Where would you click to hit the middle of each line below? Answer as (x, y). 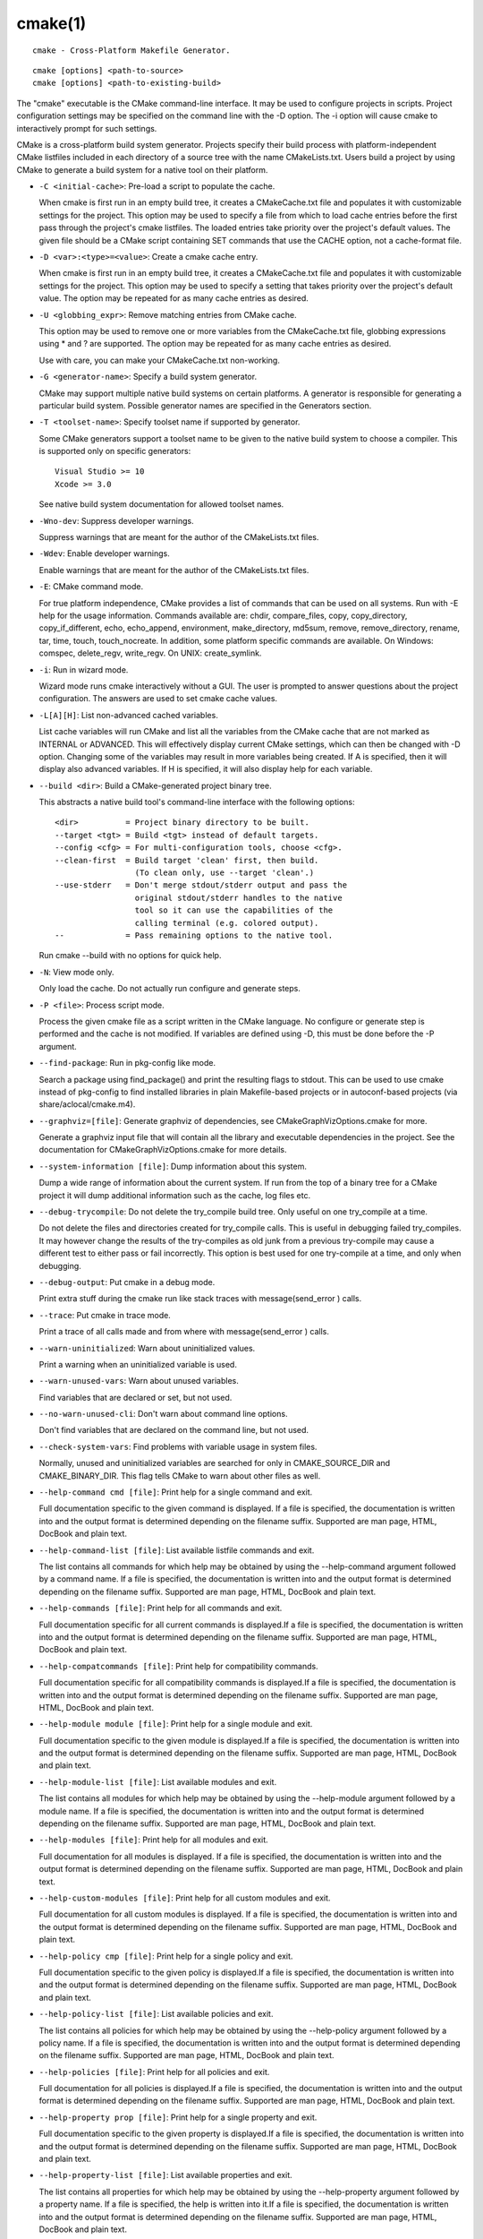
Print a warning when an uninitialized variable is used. (138, 1364)
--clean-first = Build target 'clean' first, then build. (187, 860)
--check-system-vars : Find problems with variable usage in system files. (178, 1446)
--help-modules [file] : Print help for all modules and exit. (153, 1840)
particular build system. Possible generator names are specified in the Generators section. (205, 405)
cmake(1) (51, 23)
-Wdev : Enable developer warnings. (104, 553)
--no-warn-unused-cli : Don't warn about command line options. (163, 1414)
